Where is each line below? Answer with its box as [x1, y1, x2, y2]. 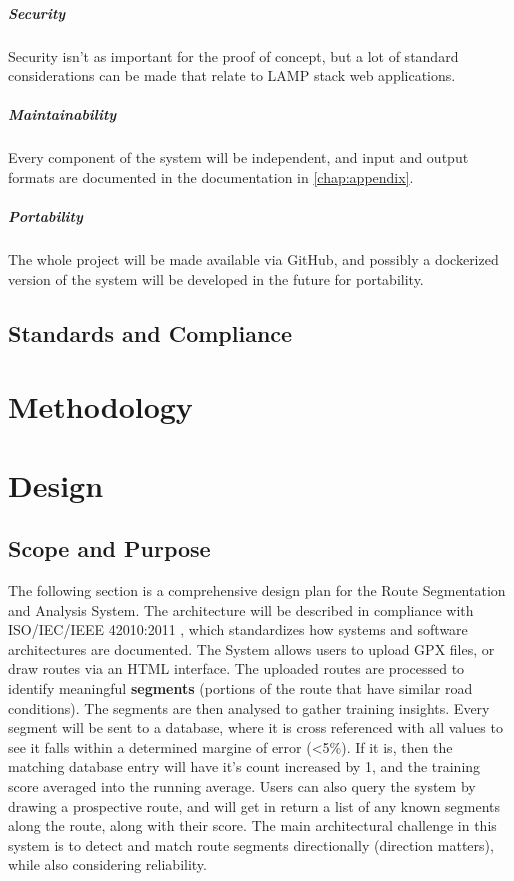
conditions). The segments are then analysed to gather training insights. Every [8, 697, 490, 718]
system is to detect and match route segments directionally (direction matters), [8, 834, 494, 855]
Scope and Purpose [8, 533, 211, 564]
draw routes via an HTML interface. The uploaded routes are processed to [8, 658, 465, 679]
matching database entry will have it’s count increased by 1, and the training [8, 756, 481, 777]
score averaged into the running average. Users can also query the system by [8, 775, 476, 796]
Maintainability [8, 104, 117, 125]
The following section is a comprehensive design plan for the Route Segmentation [8, 579, 506, 600]
